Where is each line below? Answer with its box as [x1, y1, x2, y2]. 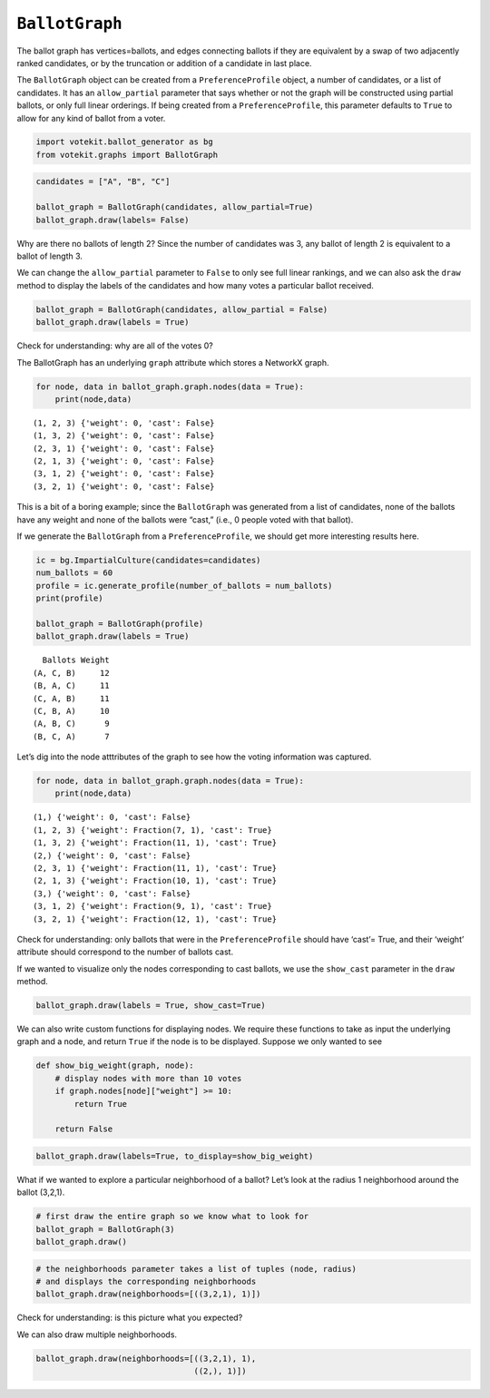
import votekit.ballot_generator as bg [35, 137, 213, 147]
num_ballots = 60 [35, 568, 113, 578]
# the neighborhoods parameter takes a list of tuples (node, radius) [35, 1264, 358, 1274]
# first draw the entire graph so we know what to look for [35, 1211, 309, 1222]
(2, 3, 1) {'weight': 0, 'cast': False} [33, 443, 215, 454]
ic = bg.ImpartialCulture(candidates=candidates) [35, 555, 261, 565]
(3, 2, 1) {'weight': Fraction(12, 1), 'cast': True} [33, 914, 277, 924]
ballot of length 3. [16, 250, 83, 261]
